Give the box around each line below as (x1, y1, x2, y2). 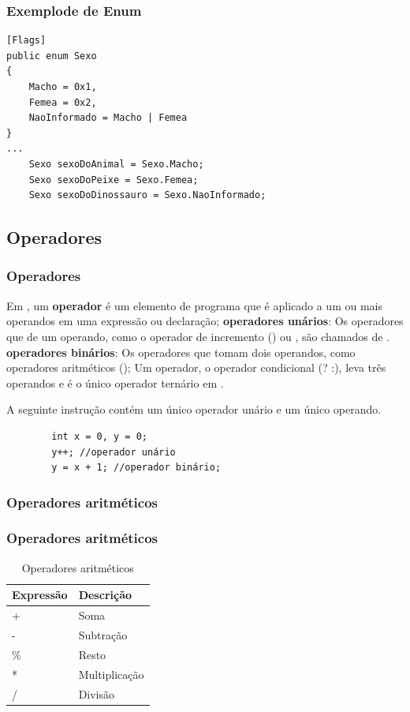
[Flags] (6, 35, 47, 47)
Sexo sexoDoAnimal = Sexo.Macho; (28, 158, 204, 170)
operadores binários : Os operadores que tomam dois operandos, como (6, 343, 356, 360)
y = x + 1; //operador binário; (51, 462, 222, 474)
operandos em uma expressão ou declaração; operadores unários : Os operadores (6, 313, 404, 329)
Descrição (78, 586, 132, 603)
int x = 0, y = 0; (51, 430, 147, 442)
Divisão (78, 685, 115, 702)
